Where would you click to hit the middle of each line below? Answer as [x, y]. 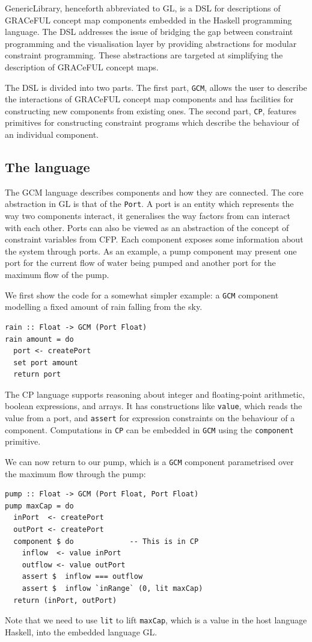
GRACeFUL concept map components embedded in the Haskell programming [148, 20]
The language [47, 167]
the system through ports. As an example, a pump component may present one [151, 251]
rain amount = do [39, 339]
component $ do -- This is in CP [106, 541]
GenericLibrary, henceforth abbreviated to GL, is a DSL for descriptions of [143, 8]
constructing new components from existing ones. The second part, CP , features [151, 110]
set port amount [46, 363]
